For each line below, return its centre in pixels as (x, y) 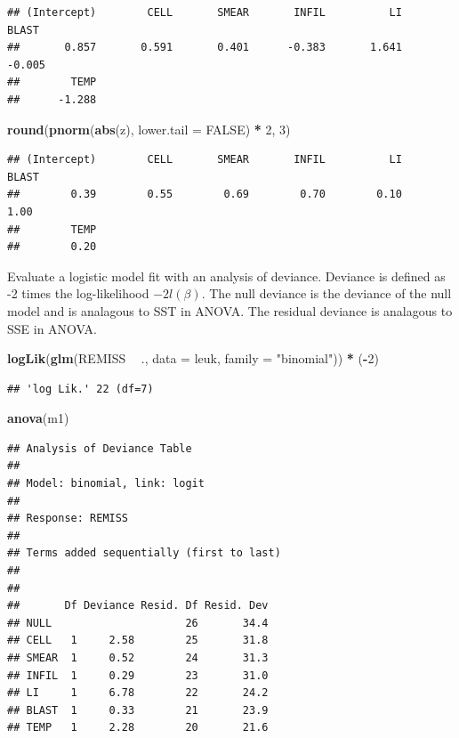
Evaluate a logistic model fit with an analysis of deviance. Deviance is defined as (226, 276)
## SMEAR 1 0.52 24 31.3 (138, 658)
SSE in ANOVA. (52, 328)
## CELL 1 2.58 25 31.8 (138, 641)
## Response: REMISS (68, 519)
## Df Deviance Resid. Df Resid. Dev (138, 606)
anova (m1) (38, 418)
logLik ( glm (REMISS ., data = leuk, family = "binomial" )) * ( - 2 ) (193, 358)
